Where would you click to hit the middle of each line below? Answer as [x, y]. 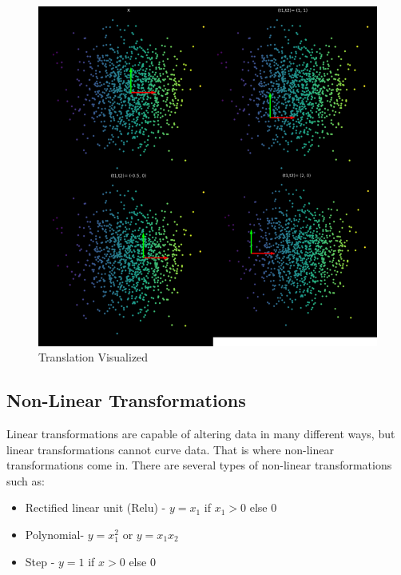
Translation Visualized [93, 357]
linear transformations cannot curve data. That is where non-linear [170, 449]
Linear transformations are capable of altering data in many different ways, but [201, 434]
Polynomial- [55, 534]
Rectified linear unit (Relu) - [95, 507]
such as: [26, 480]
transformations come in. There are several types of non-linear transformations [199, 465]
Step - [40, 561]
